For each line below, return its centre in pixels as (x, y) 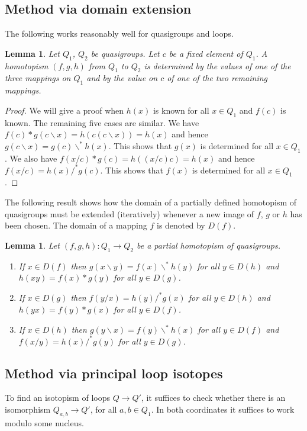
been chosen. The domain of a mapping (76, 225)
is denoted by (181, 225)
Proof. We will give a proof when (64, 110)
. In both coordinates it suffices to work (223, 409)
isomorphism (28, 409)
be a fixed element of (206, 53)
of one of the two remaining (217, 78)
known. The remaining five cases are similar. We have (102, 122)
